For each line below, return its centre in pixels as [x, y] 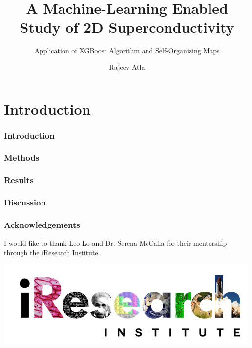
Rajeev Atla [127, 67]
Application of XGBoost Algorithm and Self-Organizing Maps [127, 51]
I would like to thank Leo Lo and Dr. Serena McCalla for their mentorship [115, 243]
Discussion [25, 202]
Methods [22, 157]
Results [19, 180]
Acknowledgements [42, 224]
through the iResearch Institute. [52, 252]
